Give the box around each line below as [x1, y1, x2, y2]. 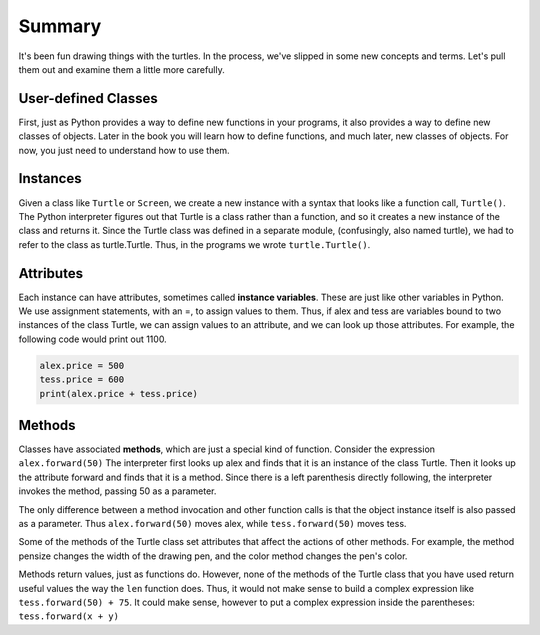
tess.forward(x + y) [18, 611, 120, 622]
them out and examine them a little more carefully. [18, 63, 225, 75]
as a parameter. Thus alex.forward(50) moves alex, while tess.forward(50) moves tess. [18, 518, 407, 529]
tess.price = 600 [39, 374, 125, 385]
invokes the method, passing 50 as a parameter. [18, 485, 217, 497]
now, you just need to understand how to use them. [18, 144, 230, 156]
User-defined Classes [18, 90, 159, 107]
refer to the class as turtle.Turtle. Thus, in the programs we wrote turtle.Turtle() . [18, 238, 371, 250]
